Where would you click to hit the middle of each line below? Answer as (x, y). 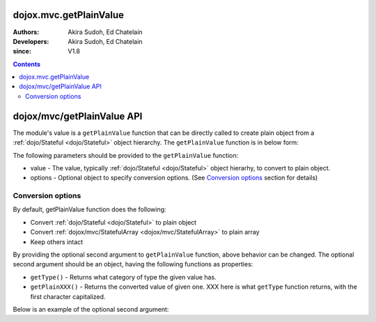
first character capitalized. (68, 296)
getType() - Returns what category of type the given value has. (123, 277)
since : (22, 51)
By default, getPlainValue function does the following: (89, 209)
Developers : (31, 41)
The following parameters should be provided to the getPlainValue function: (126, 155)
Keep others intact (57, 242)
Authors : (26, 32)
